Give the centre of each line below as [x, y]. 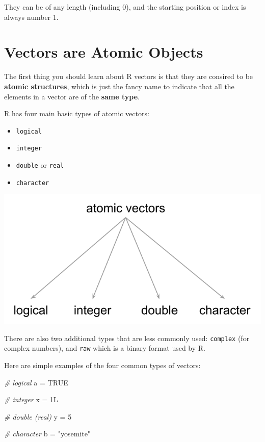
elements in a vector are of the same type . [72, 96]
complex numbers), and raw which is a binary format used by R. [105, 348]
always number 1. [31, 17]
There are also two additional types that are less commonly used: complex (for [127, 338]
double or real [40, 165]
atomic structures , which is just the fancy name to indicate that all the [119, 86]
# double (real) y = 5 [38, 416]
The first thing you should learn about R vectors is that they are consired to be [129, 76]
